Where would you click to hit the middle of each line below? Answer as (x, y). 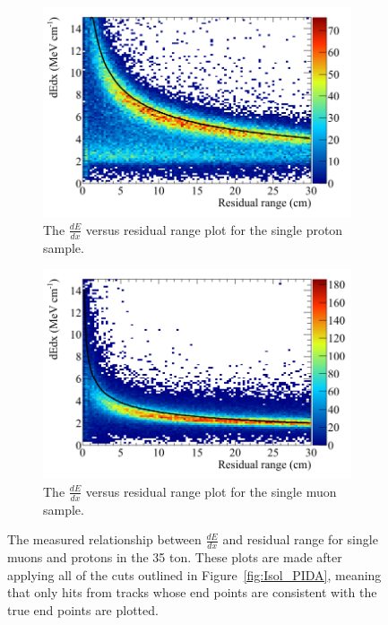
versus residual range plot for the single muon (211, 491)
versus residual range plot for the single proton (214, 229)
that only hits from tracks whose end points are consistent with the (192, 592)
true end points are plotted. (83, 609)
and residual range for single (300, 539)
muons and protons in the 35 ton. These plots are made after (175, 557)
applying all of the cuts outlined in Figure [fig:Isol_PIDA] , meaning (194, 574)
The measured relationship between (104, 539)
